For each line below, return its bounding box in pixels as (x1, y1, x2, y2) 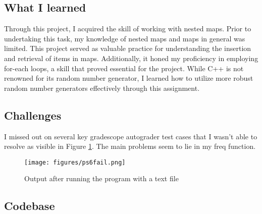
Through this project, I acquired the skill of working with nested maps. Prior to (4, 23, 251, 34)
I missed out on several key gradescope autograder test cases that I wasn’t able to (4, 131, 257, 141)
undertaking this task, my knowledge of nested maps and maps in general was (4, 33, 245, 43)
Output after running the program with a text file (24, 173, 179, 184)
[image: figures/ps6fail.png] (24, 158, 126, 166)
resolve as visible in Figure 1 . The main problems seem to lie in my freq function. (4, 141, 256, 151)
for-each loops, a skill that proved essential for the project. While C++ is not (4, 63, 244, 73)
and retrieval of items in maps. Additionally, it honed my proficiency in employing (4, 52, 258, 63)
